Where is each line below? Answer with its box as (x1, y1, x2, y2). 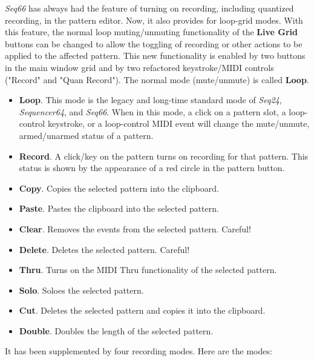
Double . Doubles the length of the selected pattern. (19, 324, 214, 337)
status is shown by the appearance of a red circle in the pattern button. (19, 161, 285, 174)
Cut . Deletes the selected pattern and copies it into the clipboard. (19, 304, 266, 317)
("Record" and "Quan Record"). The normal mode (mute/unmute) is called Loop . (5, 73, 309, 86)
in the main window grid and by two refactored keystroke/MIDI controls (5, 61, 274, 73)
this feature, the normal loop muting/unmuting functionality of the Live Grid (5, 25, 298, 38)
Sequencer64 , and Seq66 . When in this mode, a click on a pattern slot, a (19, 105, 286, 118)
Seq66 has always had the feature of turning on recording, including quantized (5, 2, 294, 14)
